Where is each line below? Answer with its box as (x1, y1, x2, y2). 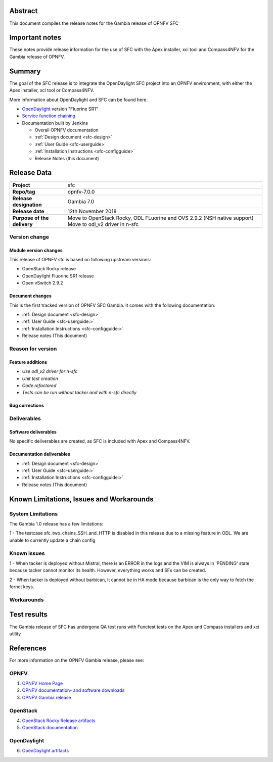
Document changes (9, 293, 52, 299)
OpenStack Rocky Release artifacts (22, 718, 96, 724)
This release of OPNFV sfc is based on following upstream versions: (9, 257, 151, 263)
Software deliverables (9, 428, 57, 435)
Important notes (9, 33, 62, 42)
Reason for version (9, 345, 57, 352)
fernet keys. (9, 584, 34, 590)
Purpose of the (12, 214, 49, 221)
